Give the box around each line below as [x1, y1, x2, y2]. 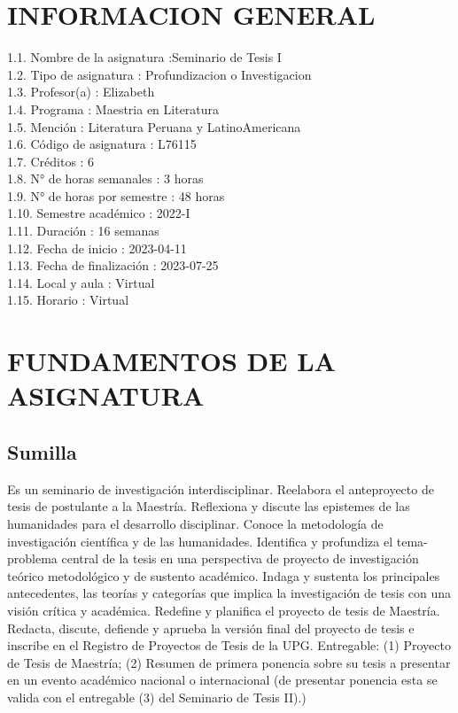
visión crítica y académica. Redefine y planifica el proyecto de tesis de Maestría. [7, 601, 440, 619]
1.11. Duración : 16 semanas [7, 221, 159, 240]
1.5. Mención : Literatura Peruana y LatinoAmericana [7, 117, 301, 136]
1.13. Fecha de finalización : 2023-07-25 [7, 256, 219, 275]
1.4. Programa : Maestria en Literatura [7, 99, 220, 118]
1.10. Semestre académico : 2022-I [7, 204, 190, 222]
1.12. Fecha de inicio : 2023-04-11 [7, 238, 187, 257]
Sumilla [7, 438, 77, 465]
